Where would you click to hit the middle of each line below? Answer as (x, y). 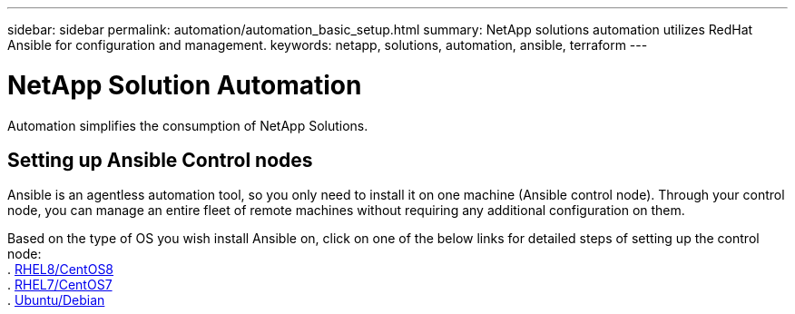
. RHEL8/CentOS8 (61, 270)
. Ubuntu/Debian (56, 300)
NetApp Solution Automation (185, 85)
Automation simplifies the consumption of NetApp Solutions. (188, 125)
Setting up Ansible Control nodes (160, 160)
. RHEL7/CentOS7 (60, 285)
